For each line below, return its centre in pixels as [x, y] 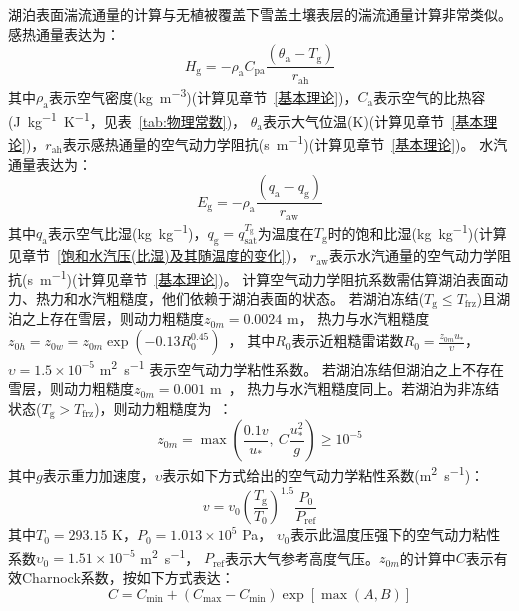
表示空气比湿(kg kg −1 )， [127, 231]
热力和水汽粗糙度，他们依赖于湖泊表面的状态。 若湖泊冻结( [230, 298]
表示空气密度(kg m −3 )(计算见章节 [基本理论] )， [203, 95]
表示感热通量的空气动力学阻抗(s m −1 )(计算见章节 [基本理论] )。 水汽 [285, 143]
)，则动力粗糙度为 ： [163, 407]
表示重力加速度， [98, 475]
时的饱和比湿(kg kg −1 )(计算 [417, 231]
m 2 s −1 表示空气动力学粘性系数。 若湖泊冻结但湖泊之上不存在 [301, 367]
